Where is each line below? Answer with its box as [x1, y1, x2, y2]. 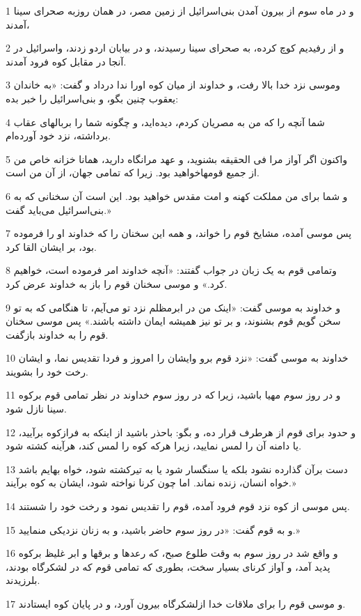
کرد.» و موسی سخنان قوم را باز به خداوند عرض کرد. [6, 276, 227, 291]
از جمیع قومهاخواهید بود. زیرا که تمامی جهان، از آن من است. [6, 165, 259, 180]
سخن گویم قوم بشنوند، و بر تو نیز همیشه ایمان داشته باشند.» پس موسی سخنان [6, 314, 341, 328]
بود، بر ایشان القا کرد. [6, 239, 97, 254]
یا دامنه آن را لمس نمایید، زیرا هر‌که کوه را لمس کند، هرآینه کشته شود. [6, 438, 302, 453]
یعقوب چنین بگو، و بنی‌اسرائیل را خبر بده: [6, 91, 179, 105]
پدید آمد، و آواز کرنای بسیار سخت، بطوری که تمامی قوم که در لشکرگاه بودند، [6, 559, 330, 573]
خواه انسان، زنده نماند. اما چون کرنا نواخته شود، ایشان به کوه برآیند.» [6, 475, 296, 490]
